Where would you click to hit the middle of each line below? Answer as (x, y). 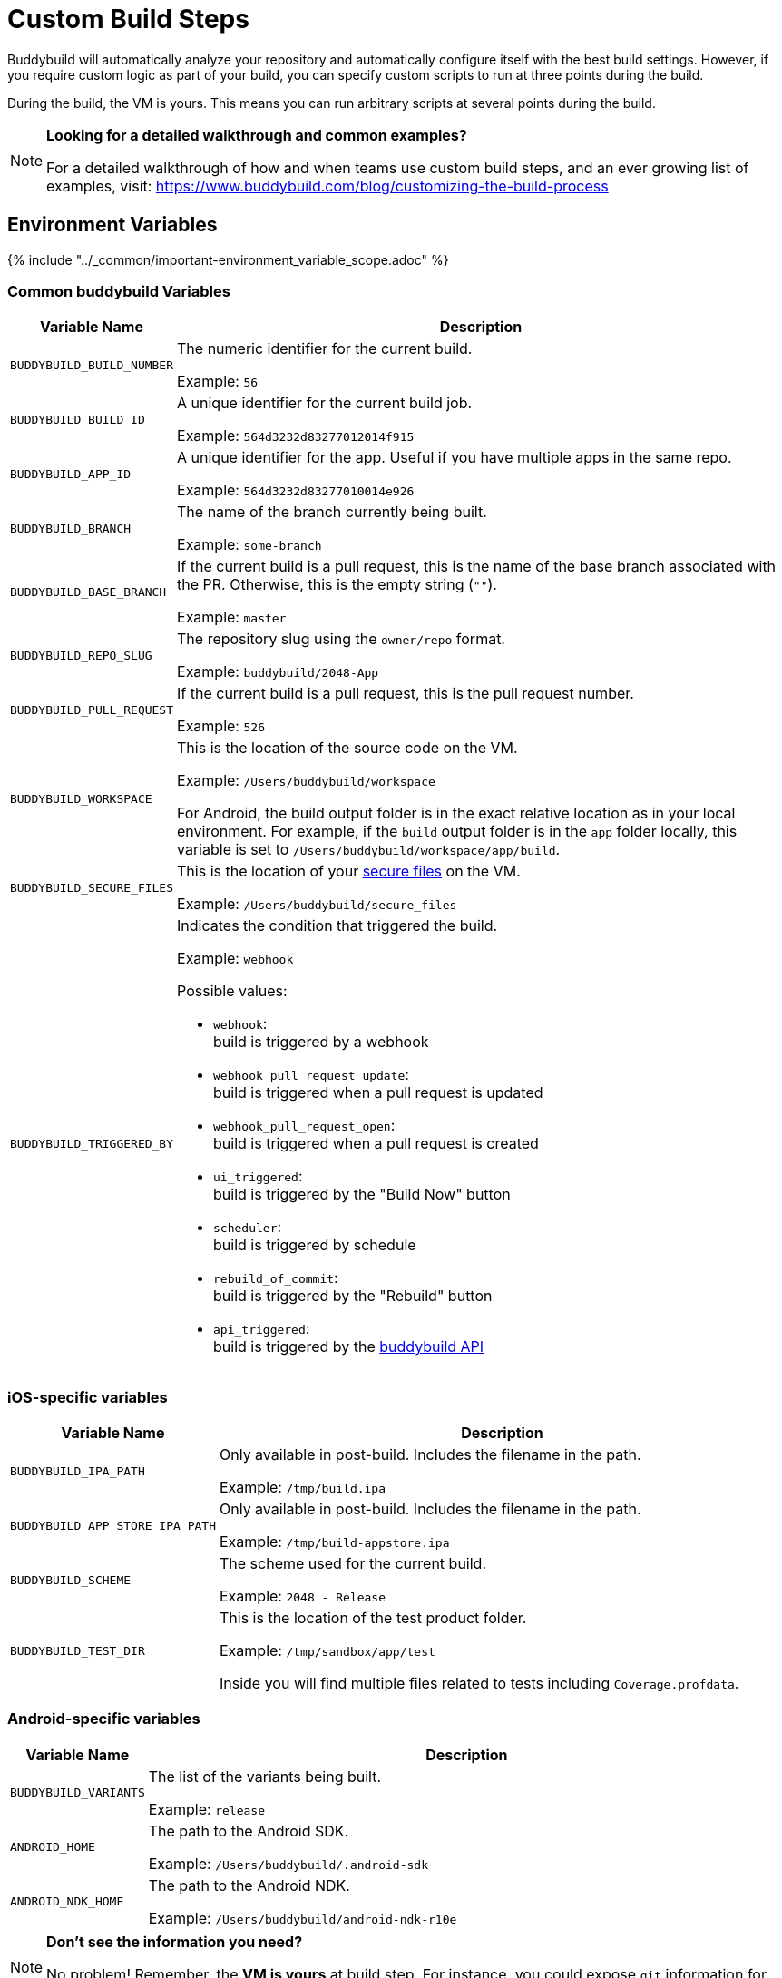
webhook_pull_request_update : (311, 1075)
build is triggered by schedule (315, 1245)
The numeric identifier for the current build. (325, 349)
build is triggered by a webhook (321, 1042)
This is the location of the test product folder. (373, 1618)
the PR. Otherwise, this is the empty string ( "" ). (337, 585)
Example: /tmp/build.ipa (303, 1488)
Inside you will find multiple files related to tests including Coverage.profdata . (479, 1684)
